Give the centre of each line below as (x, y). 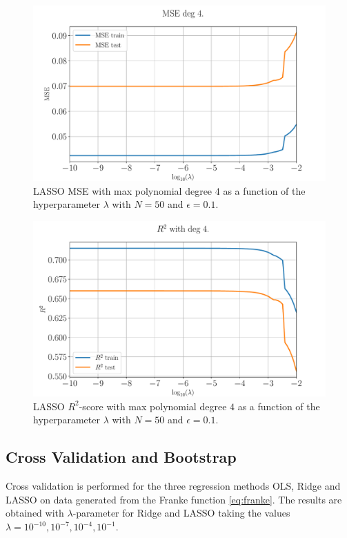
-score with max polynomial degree (153, 406)
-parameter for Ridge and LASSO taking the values (181, 513)
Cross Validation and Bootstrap (121, 457)
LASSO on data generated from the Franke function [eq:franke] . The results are (174, 499)
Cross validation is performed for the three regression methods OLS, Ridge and (173, 486)
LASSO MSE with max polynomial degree (123, 190)
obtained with (35, 513)
